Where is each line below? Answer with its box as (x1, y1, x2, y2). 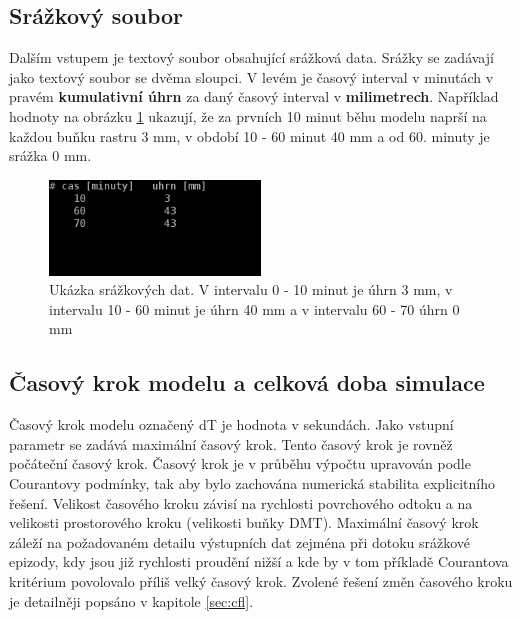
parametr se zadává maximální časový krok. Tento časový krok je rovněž (9, 433, 453, 454)
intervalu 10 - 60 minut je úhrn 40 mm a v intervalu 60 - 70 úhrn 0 (49, 298, 460, 319)
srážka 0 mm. (9, 145, 92, 166)
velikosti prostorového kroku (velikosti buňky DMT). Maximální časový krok (9, 512, 479, 533)
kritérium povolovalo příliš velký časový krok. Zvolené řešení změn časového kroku (9, 570, 513, 591)
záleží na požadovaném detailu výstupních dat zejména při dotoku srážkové (9, 531, 471, 552)
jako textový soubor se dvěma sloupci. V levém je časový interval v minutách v (9, 66, 494, 87)
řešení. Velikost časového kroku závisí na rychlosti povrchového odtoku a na (9, 492, 473, 513)
